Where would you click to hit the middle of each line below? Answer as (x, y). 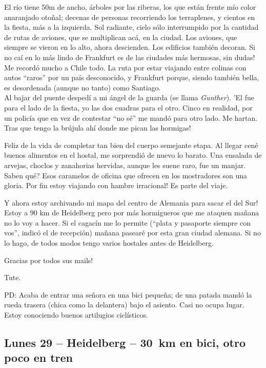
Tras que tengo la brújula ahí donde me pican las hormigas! (98, 128)
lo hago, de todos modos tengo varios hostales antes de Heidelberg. (109, 243)
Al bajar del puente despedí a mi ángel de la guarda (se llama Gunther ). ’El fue (129, 97)
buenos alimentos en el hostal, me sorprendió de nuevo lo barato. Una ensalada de (133, 155)
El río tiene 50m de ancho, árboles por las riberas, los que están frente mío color (130, 7)
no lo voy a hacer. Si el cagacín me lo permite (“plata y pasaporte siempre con (127, 222)
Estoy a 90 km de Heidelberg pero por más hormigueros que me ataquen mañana (132, 213)
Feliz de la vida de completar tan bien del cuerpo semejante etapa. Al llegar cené (131, 145)
